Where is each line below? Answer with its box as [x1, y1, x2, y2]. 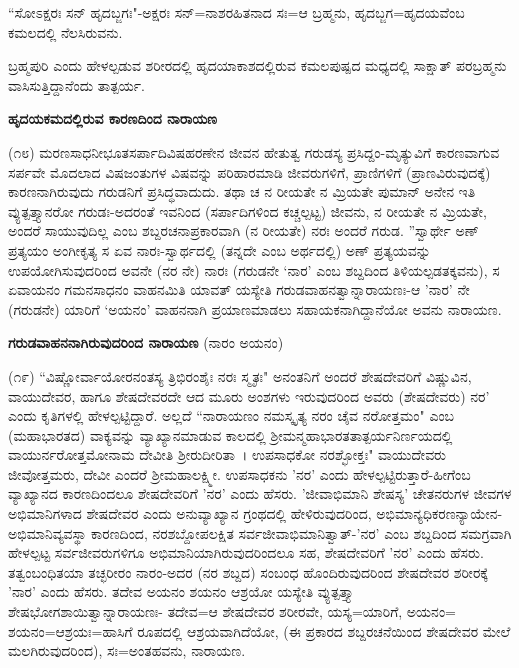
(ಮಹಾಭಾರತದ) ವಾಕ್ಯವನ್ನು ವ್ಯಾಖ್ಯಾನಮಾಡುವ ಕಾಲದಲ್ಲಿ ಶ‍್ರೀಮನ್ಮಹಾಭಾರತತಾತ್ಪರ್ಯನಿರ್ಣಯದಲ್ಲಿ [8, 424, 453, 445]
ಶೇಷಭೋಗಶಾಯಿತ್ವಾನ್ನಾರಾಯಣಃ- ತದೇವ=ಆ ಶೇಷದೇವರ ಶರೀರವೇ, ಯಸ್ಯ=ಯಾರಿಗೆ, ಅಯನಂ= [8, 601, 456, 622]
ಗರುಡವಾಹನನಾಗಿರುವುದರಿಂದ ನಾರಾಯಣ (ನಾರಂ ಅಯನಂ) [8, 332, 284, 353]
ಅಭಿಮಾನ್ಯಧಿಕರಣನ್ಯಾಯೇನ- [376, 503, 503, 524]
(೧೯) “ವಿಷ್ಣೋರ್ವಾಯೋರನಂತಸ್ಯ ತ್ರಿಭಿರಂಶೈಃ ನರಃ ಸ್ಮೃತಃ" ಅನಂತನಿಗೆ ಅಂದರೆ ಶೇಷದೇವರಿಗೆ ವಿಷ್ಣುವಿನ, [8, 365, 472, 386]
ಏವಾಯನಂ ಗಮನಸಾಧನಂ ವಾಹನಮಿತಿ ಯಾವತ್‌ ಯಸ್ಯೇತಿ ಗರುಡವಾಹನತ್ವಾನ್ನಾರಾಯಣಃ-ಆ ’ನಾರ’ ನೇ [8, 279, 470, 300]
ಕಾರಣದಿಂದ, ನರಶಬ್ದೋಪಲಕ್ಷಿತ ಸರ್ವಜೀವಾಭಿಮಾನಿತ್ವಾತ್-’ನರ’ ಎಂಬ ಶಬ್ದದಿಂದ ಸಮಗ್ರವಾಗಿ [91, 522, 512, 543]
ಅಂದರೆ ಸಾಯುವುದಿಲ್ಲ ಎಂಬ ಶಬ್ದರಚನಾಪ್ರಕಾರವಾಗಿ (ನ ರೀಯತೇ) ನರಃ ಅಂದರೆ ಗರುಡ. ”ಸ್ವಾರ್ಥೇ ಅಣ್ [8, 220, 479, 241]
